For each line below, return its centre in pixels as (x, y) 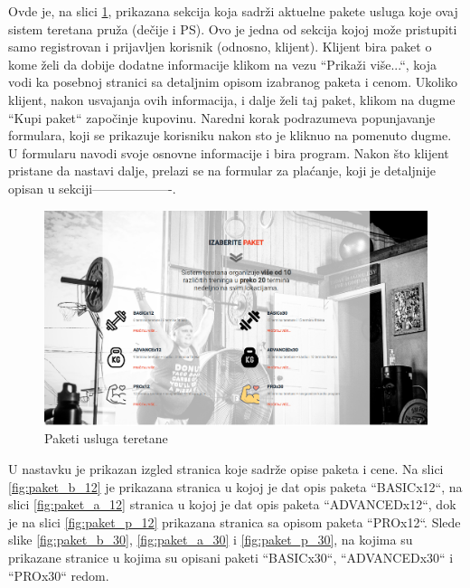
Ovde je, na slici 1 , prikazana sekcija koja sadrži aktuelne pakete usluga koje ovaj (233, 11)
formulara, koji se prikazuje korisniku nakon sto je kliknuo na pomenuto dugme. (230, 135)
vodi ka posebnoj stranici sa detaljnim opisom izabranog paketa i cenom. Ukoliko (233, 82)
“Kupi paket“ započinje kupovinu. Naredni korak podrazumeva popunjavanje (222, 117)
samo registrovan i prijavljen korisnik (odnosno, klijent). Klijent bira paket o (220, 47)
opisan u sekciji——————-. (92, 188)
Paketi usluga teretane (106, 438)
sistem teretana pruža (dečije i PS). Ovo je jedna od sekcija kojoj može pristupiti (233, 28)
